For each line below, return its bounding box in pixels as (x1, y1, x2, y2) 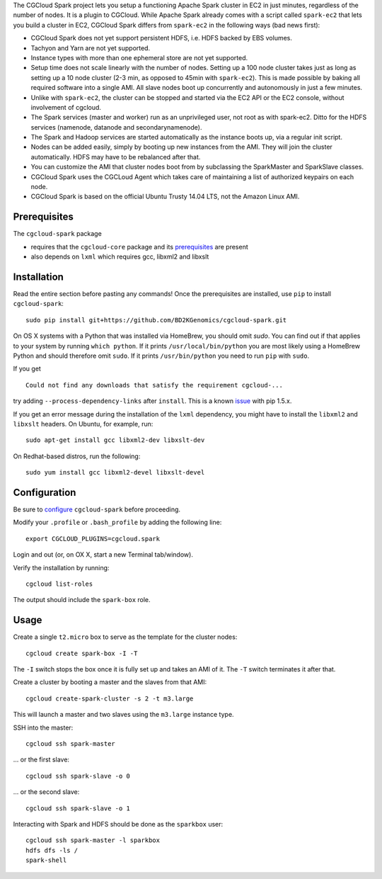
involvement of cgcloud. (30, 103, 102, 111)
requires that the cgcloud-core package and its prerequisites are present (30, 242, 248, 251)
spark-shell (25, 856, 67, 864)
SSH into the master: (13, 723, 74, 732)
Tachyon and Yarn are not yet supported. (30, 43, 151, 52)
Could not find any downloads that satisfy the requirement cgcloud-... (25, 381, 283, 389)
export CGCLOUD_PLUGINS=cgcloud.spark (25, 535, 161, 543)
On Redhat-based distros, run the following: (13, 452, 141, 460)
